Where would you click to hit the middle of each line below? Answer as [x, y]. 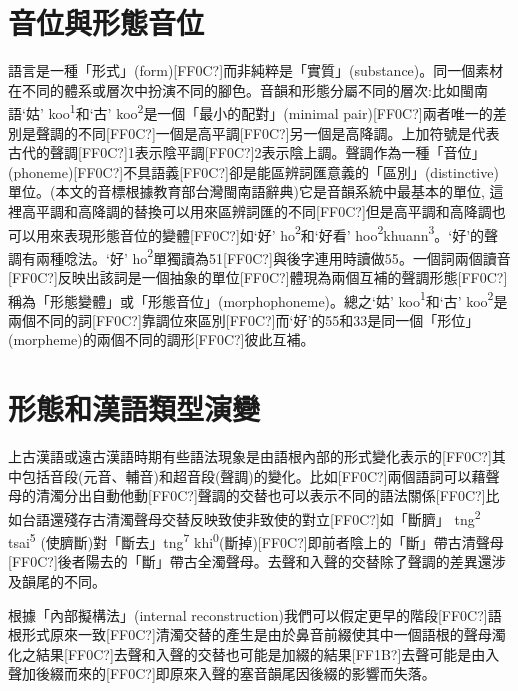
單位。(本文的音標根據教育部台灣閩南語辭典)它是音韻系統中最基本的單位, [246, 191]
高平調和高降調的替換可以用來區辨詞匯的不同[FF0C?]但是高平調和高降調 [256, 210]
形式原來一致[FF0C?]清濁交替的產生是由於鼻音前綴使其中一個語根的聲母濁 [263, 634]
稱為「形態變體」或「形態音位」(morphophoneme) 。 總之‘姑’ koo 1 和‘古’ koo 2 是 [258, 299]
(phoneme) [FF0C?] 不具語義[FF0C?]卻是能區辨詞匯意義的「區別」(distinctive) [253, 171]
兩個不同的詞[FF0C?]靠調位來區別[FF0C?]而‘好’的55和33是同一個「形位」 [244, 319]
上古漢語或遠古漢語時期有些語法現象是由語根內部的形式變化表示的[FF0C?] [250, 456]
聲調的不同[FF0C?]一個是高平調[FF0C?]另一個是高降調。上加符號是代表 [267, 132]
